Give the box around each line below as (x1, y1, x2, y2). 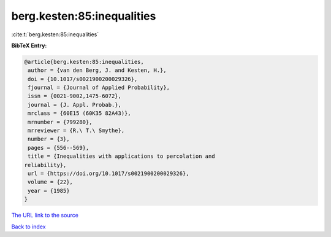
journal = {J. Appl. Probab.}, (28, 101, 122, 108)
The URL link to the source (11, 212, 79, 219)
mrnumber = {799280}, (28, 118, 93, 125)
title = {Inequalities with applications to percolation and (28, 153, 215, 160)
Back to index (11, 223, 46, 230)
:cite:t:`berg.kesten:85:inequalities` (11, 31, 99, 38)
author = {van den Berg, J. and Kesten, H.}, (28, 67, 167, 74)
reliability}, (24, 161, 67, 168)
